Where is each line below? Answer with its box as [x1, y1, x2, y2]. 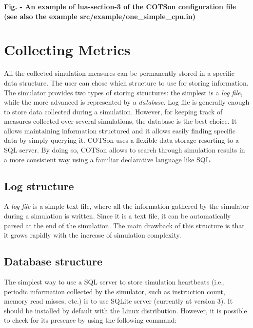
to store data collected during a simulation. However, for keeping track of [4, 106, 223, 116]
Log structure [4, 178, 74, 193]
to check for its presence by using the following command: [4, 315, 177, 325]
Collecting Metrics [4, 40, 131, 60]
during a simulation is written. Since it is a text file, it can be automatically [4, 211, 231, 221]
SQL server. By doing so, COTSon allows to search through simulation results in [4, 145, 245, 155]
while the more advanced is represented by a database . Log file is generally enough [4, 97, 250, 107]
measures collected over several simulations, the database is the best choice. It [4, 116, 237, 126]
